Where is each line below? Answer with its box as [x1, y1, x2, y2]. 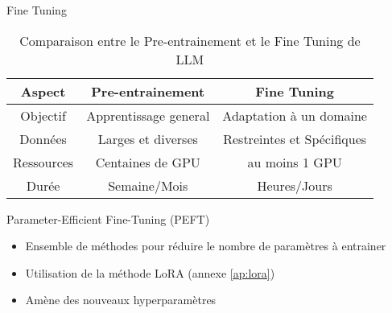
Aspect [20, 81, 66, 101]
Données [19, 129, 67, 148]
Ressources [13, 152, 74, 171]
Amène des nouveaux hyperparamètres [25, 291, 217, 308]
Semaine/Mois [108, 175, 188, 195]
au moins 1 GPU [247, 152, 342, 171]
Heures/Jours [257, 175, 332, 195]
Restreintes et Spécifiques [223, 129, 367, 148]
